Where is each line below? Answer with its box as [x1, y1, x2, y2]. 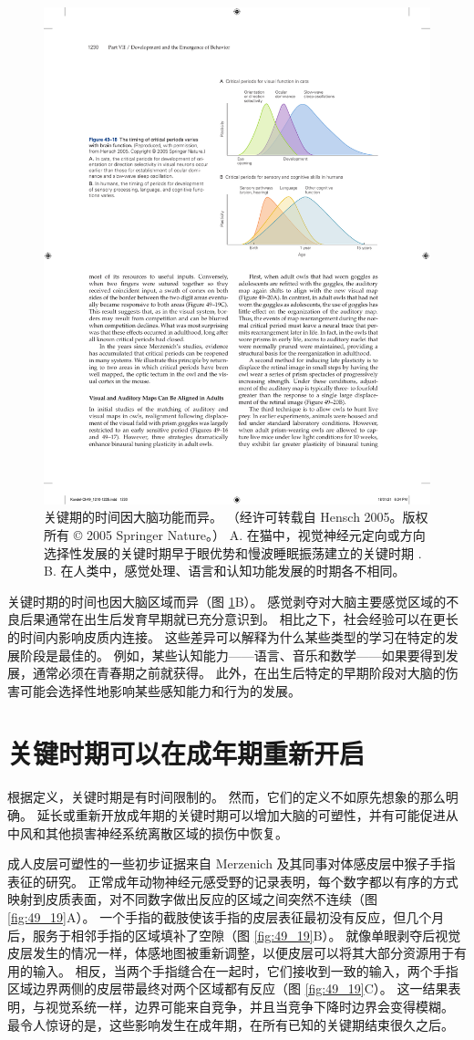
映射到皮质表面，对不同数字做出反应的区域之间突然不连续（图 [7, 889, 377, 909]
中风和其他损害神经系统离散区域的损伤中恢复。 [7, 823, 288, 842]
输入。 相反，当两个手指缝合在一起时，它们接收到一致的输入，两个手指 [32, 961, 459, 980]
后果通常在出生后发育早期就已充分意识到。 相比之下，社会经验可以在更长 [19, 609, 459, 629]
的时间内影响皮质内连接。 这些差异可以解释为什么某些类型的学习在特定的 [7, 627, 446, 646]
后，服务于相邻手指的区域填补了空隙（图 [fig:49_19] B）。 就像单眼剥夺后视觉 [7, 925, 461, 944]
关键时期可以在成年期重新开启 [7, 734, 366, 772]
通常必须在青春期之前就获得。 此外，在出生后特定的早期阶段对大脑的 [32, 663, 446, 682]
